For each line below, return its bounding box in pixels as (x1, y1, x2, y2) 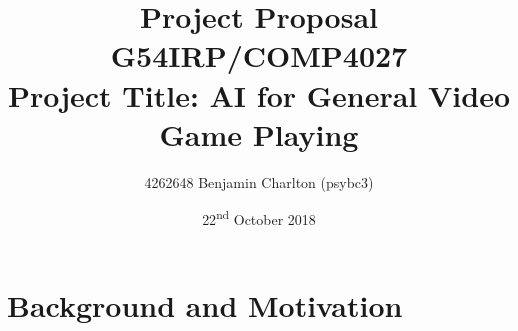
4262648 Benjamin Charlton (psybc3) (144, 171, 374, 192)
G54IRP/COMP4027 (110, 35, 408, 76)
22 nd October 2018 (202, 206, 316, 229)
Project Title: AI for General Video (7, 74, 511, 115)
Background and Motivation (7, 284, 403, 325)
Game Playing (159, 113, 359, 154)
